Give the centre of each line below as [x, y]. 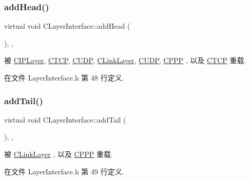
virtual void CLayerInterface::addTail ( [65, 119]
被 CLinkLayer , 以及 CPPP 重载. [59, 154]
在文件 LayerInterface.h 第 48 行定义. [64, 77]
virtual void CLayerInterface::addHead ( [67, 26]
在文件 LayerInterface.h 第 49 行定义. [64, 171]
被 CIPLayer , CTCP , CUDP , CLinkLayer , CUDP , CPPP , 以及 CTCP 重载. [125, 60]
